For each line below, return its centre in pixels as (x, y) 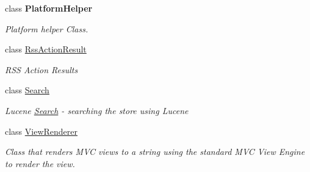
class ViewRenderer (41, 131)
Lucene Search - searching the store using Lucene (97, 110)
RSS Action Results (41, 69)
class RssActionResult (46, 49)
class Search (27, 90)
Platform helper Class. (47, 28)
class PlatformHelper (49, 8)
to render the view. (40, 163)
